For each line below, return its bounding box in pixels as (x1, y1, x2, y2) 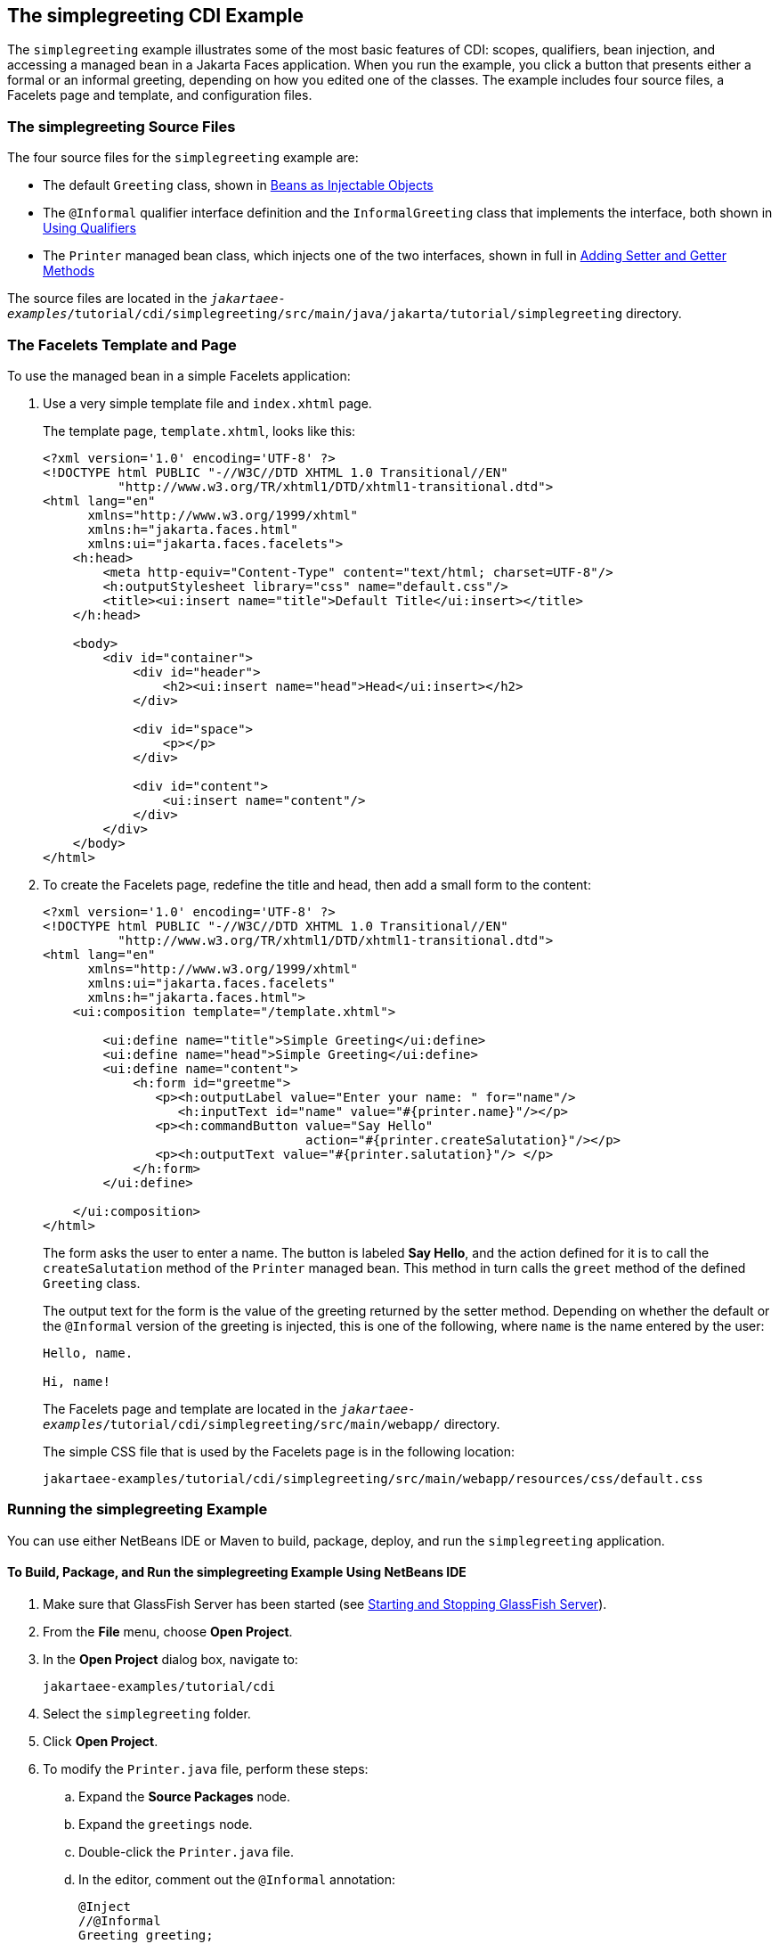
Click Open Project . (43, 1733, 158, 1749)
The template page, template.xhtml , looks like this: (43, 422, 356, 439)
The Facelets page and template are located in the (43, 1400, 337, 1416)
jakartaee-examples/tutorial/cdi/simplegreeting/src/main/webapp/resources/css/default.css (43, 1471, 703, 1486)
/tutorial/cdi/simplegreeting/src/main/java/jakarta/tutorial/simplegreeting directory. (67, 306, 682, 322)
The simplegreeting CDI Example (7, 4, 304, 27)
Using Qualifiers (43, 220, 137, 236)
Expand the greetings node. (78, 1816, 253, 1832)
